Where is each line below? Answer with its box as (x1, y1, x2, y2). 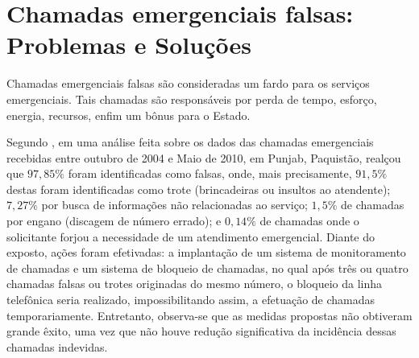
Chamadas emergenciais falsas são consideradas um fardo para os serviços (6, 75, 370, 92)
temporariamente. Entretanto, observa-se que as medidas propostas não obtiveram (6, 307, 413, 323)
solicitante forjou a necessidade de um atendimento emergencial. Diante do (6, 228, 375, 245)
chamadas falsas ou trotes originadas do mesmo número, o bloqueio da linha (6, 275, 383, 292)
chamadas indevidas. (6, 338, 108, 355)
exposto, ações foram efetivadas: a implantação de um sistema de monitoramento (6, 244, 406, 261)
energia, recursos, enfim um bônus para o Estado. (6, 106, 251, 123)
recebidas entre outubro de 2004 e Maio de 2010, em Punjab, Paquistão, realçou (6, 149, 401, 166)
